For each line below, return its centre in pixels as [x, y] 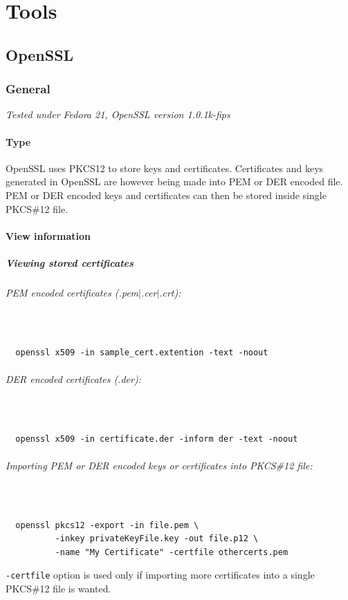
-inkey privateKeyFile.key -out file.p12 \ [157, 539]
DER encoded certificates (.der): [73, 378]
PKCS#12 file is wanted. [58, 589]
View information [48, 235]
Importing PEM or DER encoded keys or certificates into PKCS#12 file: [159, 465]
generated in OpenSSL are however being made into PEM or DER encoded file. [174, 181]
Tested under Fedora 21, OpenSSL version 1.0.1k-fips [118, 114]
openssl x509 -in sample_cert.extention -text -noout [142, 352]
